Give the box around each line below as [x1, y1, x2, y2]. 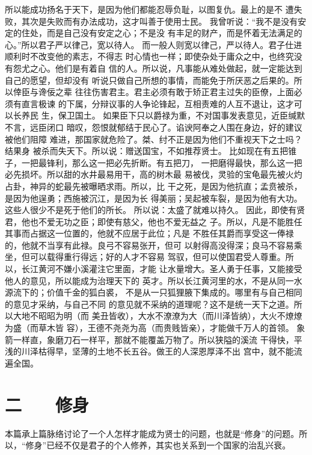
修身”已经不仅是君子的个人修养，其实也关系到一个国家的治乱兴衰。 [25, 439, 291, 451]
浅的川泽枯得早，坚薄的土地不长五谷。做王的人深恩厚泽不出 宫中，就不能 [5, 345, 294, 357]
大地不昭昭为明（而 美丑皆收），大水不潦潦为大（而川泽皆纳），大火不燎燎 [13, 309, 302, 322]
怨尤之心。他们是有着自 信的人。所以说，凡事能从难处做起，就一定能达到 [13, 61, 302, 74]
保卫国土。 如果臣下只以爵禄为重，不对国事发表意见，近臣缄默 [58, 109, 305, 122]
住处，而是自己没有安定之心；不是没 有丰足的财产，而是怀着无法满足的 [21, 26, 302, 39]
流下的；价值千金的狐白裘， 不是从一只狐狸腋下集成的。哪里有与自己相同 [13, 286, 302, 299]
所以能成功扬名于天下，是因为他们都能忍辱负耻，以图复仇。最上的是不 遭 [5, 3, 294, 15]
